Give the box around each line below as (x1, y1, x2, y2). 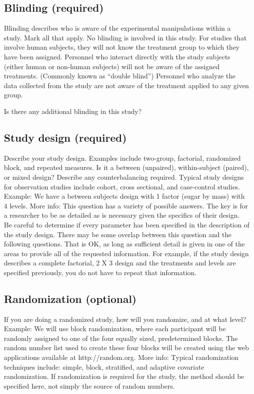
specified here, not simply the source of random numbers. (4, 380, 175, 391)
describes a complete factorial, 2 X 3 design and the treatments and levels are (4, 258, 236, 268)
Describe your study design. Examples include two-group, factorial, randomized (4, 152, 241, 163)
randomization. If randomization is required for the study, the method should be (4, 371, 244, 381)
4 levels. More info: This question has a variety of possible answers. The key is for (4, 200, 248, 210)
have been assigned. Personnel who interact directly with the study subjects (4, 51, 231, 61)
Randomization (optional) (4, 291, 137, 306)
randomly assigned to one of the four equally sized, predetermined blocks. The (4, 333, 238, 343)
